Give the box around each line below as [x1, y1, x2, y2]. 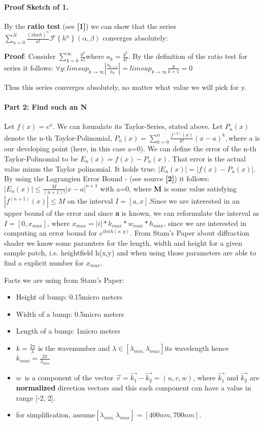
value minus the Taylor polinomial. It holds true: [4, 163, 156, 174]
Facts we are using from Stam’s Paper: [4, 274, 124, 285]
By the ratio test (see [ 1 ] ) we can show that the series [4, 20, 176, 31]
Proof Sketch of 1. [4, 1, 69, 12]
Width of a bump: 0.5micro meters [16, 308, 124, 319]
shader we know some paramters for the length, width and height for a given [4, 237, 243, 248]
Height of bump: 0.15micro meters [16, 291, 122, 302]
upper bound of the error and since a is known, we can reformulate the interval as [4, 208, 259, 218]
